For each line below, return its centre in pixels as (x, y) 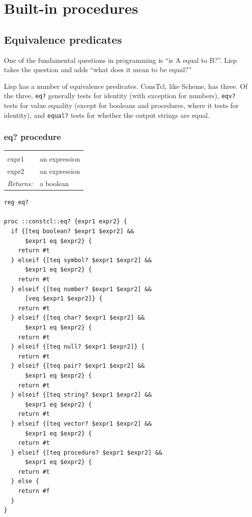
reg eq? (16, 203)
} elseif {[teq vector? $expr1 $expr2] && (81, 423)
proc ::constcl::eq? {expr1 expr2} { (66, 222)
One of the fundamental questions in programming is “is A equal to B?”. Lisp (121, 60)
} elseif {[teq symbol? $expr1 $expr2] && (81, 260)
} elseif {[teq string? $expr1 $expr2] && (81, 395)
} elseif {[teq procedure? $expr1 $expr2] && (87, 452)
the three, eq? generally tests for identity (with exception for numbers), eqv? (120, 95)
